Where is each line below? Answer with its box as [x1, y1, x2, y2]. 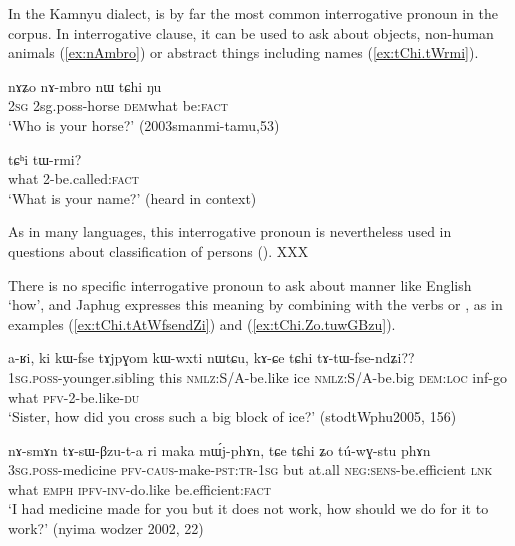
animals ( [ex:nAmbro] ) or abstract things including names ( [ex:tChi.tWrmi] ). [8, 42, 479, 63]
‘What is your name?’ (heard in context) [8, 187, 257, 208]
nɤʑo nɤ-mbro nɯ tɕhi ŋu [8, 75, 162, 96]
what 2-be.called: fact [8, 168, 139, 189]
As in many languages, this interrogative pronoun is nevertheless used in [8, 221, 452, 242]
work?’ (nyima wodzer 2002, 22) [8, 518, 204, 539]
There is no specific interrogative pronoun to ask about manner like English [8, 274, 472, 295]
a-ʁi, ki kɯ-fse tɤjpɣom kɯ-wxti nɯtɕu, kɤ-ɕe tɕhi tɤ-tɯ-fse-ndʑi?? [8, 347, 415, 368]
